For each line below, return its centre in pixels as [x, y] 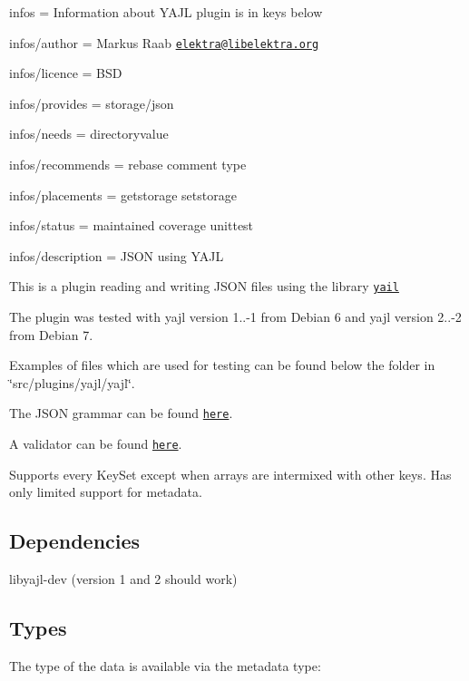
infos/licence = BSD [66, 73]
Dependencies [75, 541]
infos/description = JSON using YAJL [117, 255]
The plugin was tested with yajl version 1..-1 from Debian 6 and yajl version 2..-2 [235, 317]
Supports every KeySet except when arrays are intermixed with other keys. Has [230, 474]
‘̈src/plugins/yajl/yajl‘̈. [72, 382]
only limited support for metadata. [106, 492]
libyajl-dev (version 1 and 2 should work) [123, 579]
